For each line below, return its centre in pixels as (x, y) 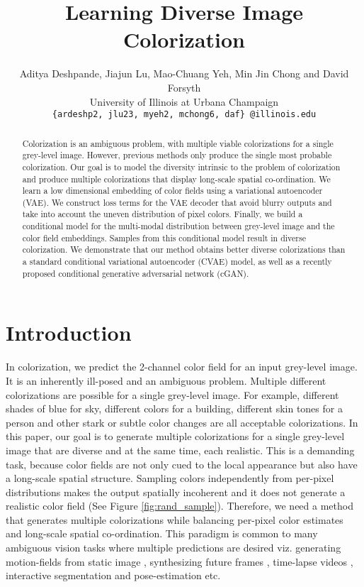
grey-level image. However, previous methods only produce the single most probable (177, 155)
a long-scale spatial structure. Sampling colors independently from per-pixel (170, 478)
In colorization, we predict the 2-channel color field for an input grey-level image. (182, 367)
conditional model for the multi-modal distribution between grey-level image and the (178, 226)
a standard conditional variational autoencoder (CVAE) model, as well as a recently (177, 262)
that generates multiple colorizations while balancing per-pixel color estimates (175, 519)
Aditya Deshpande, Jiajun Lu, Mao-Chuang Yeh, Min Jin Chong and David (184, 73)
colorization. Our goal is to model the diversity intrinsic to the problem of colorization (181, 166)
